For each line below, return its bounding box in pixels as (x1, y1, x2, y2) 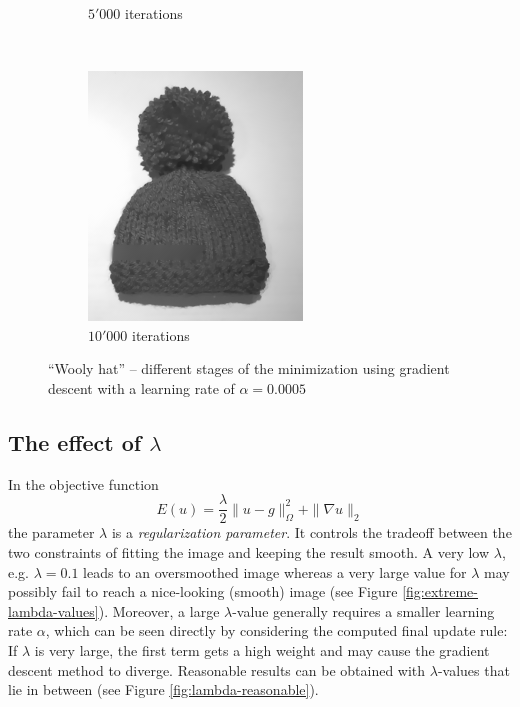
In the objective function (8, 473, 159, 494)
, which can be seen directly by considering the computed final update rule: (45, 620, 508, 641)
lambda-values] (8, 600, 99, 621)
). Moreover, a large (98, 600, 220, 621)
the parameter (8, 522, 95, 543)
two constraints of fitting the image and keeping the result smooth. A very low (8, 542, 490, 563)
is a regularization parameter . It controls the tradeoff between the (111, 522, 512, 543)
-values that (437, 659, 510, 680)
